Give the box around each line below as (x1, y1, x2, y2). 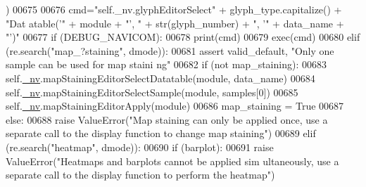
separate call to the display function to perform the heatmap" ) (6, 167, 275, 182)
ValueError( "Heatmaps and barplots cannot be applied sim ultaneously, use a (6, 153, 339, 168)
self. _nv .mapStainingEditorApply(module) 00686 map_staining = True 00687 (6, 98, 344, 113)
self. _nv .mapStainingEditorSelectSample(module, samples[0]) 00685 (6, 84, 298, 99)
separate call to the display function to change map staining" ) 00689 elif (6, 126, 316, 141)
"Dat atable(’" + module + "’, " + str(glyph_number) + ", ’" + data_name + (6, 15, 344, 30)
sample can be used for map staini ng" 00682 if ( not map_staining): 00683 (6, 57, 327, 72)
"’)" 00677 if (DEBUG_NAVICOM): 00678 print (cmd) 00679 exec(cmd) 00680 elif (6, 30, 360, 44)
